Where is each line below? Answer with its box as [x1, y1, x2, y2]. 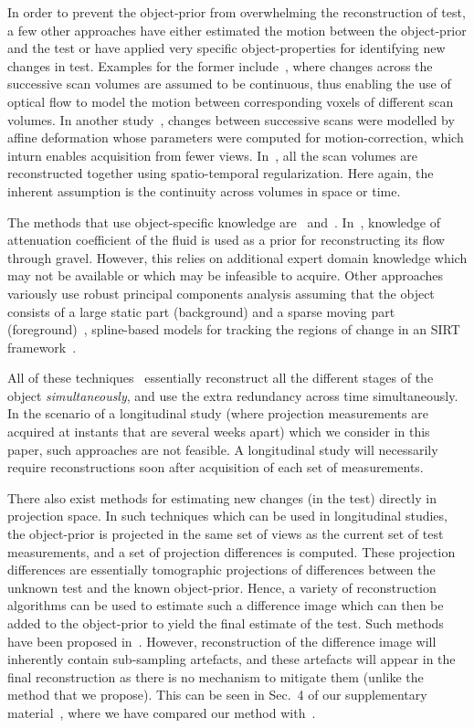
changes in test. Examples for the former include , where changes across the [7, 56, 433, 75]
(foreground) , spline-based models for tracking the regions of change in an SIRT [7, 320, 460, 339]
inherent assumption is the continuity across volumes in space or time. [7, 181, 401, 200]
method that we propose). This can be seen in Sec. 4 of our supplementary [7, 685, 427, 704]
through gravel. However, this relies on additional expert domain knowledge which [7, 248, 468, 267]
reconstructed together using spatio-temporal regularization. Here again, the [7, 164, 434, 183]
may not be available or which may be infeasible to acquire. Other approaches [7, 266, 444, 285]
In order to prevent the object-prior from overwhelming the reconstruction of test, [7, 3, 466, 21]
